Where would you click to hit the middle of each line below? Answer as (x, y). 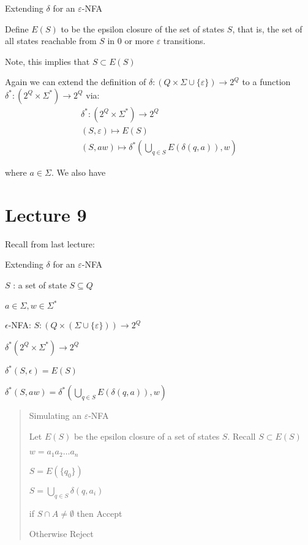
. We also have (78, 172)
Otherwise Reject (61, 534)
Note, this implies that (47, 61)
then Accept (100, 513)
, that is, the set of (267, 28)
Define (17, 28)
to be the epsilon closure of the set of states (143, 28)
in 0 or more (130, 41)
